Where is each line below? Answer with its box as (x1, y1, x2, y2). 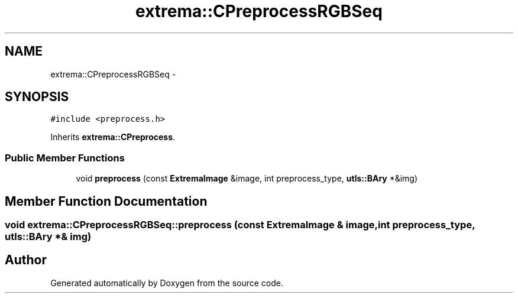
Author (5, 252, 47, 268)
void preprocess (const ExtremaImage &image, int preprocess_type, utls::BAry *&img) (76, 173, 418, 184)
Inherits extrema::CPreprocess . (50, 132, 176, 142)
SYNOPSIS (5, 89, 69, 105)
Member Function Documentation (5, 193, 208, 209)
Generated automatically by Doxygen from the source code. (50, 277, 284, 288)
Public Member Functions (5, 151, 125, 164)
